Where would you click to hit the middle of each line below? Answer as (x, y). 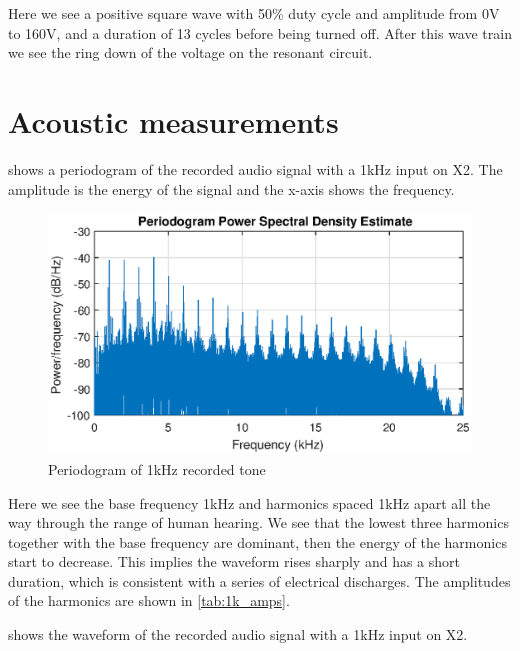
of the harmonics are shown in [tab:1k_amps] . (149, 600)
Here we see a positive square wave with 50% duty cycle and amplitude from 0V (254, 13)
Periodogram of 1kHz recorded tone (157, 468)
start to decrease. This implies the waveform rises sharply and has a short (234, 561)
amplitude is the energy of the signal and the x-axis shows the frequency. (231, 188)
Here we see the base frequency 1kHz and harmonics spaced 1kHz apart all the (249, 502)
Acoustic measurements (173, 120)
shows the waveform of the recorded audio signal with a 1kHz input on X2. (238, 634)
